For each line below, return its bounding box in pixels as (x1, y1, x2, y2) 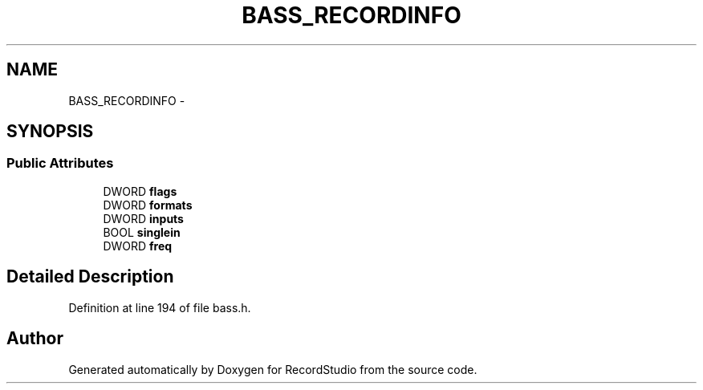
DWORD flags (103, 184, 177, 198)
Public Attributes (6, 155, 114, 172)
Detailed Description (6, 266, 174, 287)
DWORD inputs (103, 211, 184, 225)
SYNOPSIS (6, 121, 94, 142)
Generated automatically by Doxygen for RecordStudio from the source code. (68, 362, 477, 376)
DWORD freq (103, 238, 173, 253)
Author (6, 328, 63, 349)
